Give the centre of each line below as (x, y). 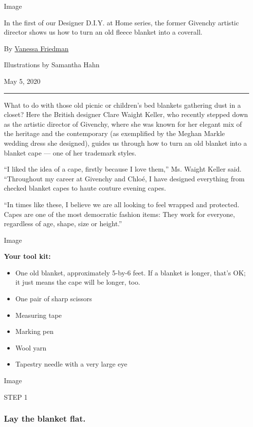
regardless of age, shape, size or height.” (63, 223)
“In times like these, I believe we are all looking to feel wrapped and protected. (122, 204)
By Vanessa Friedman (36, 48)
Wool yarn (31, 347)
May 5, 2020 (22, 81)
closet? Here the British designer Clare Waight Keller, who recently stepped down (126, 114)
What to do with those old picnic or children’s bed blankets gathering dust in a (122, 105)
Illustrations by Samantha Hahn (52, 65)
